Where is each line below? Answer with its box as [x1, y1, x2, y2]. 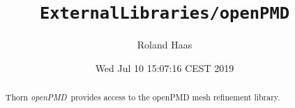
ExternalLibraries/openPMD [39, 3, 290, 24]
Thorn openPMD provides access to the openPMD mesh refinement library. [5, 91, 280, 103]
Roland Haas [137, 37, 192, 52]
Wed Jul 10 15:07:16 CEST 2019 [95, 60, 234, 75]
